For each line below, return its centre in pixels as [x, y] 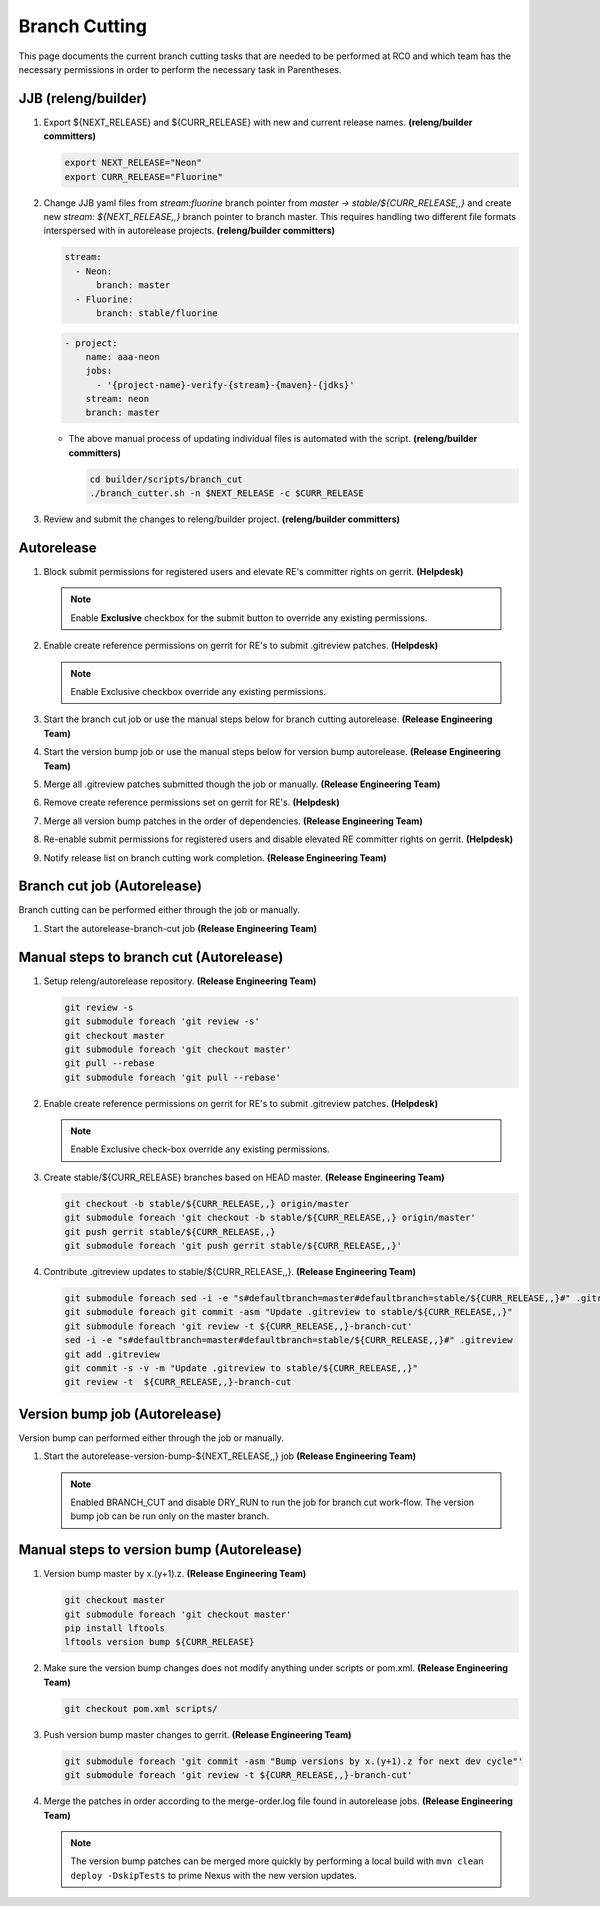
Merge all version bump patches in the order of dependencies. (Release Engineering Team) [233, 821]
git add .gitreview [112, 1354]
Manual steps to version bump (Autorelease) [160, 1550]
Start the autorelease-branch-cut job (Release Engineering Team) [180, 928]
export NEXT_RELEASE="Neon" [133, 163]
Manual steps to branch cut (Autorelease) [151, 956]
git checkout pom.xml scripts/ [141, 1708]
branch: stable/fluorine [157, 313]
